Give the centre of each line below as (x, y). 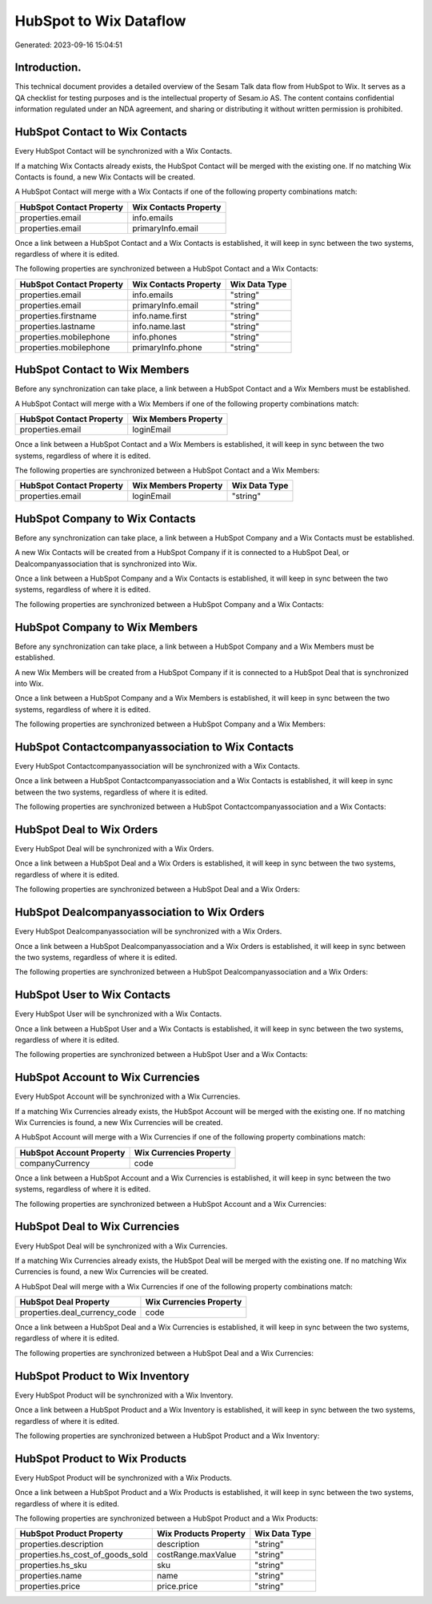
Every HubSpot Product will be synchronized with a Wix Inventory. (124, 1395)
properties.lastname (58, 326)
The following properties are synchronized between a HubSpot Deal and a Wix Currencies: (164, 1353)
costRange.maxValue (197, 1555)
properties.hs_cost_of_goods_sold (84, 1555)
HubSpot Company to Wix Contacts (105, 519)
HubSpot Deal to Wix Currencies (97, 1226)
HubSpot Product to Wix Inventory (102, 1376)
